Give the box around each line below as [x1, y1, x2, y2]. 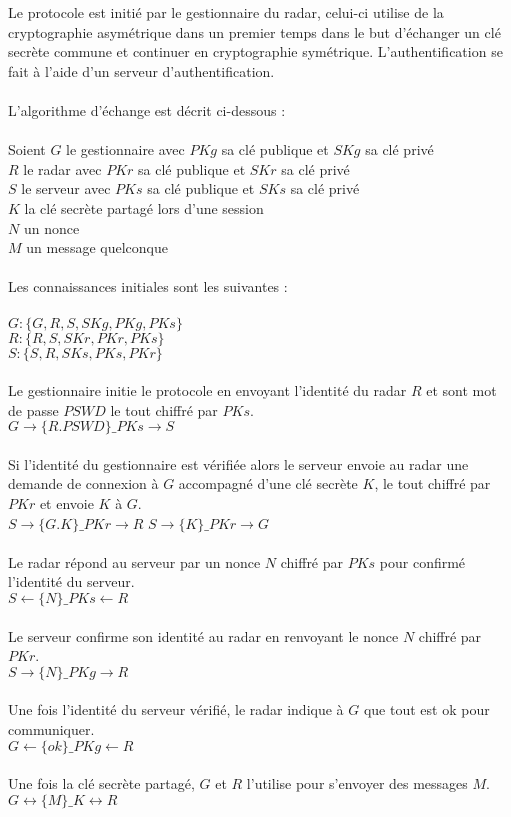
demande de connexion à [8, 473, 159, 494]
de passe [8, 399, 59, 420]
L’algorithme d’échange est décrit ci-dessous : [8, 99, 286, 120]
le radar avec [23, 158, 102, 179]
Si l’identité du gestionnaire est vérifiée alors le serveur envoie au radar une [8, 453, 469, 474]
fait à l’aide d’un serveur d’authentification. [8, 60, 275, 81]
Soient [8, 139, 46, 160]
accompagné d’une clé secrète [178, 473, 358, 494]
